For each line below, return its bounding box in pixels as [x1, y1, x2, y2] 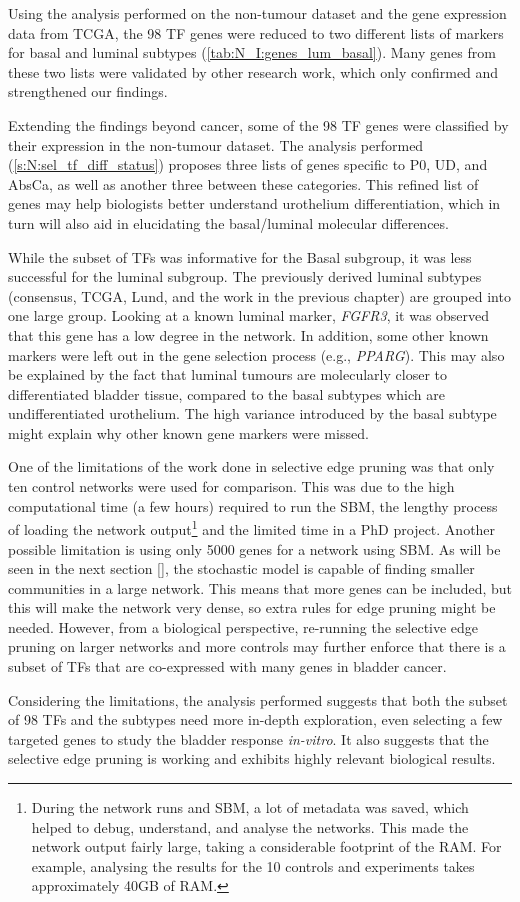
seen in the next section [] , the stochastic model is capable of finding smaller [8, 558, 475, 579]
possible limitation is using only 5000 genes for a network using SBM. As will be [8, 538, 501, 559]
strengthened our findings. [8, 81, 168, 102]
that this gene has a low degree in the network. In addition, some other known [8, 324, 489, 345]
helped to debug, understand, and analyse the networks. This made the [31, 816, 469, 837]
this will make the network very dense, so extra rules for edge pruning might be [8, 597, 496, 618]
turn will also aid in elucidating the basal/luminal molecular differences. [8, 212, 449, 233]
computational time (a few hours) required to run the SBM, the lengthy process [8, 495, 498, 516]
